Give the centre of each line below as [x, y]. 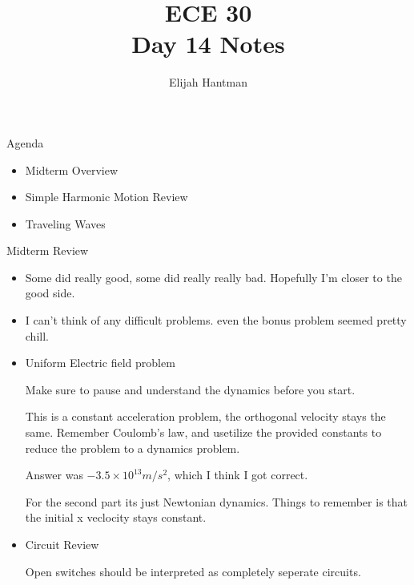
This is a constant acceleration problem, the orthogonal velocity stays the [205, 416]
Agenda [25, 142]
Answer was [54, 475]
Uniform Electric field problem [100, 363]
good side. [50, 293]
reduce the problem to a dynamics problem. [133, 448]
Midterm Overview [71, 169]
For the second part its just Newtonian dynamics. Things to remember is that [216, 501]
